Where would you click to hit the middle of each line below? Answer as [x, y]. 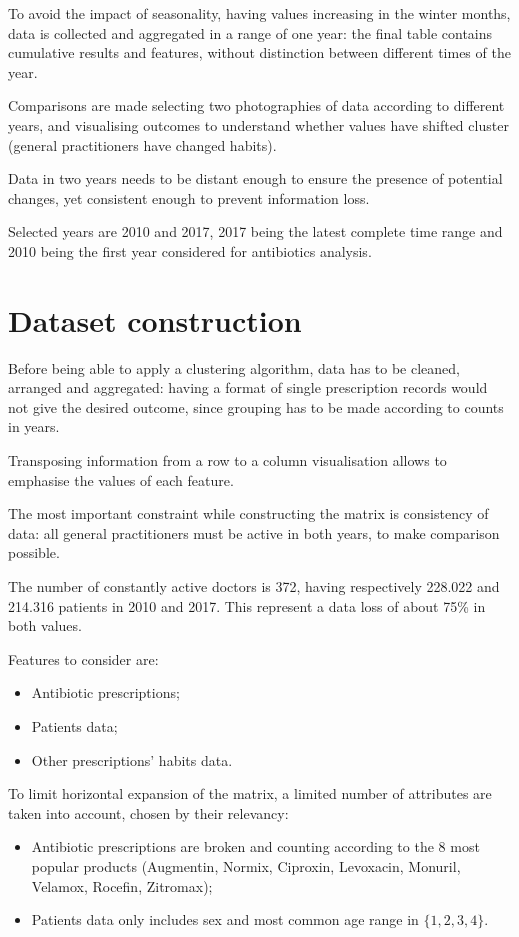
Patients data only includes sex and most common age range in [225, 919]
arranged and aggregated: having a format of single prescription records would [248, 387]
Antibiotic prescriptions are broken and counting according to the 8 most [255, 846]
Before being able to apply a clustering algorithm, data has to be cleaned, [234, 367]
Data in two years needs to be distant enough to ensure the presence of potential [255, 178]
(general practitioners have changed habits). [142, 144]
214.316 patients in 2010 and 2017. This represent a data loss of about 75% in [247, 605]
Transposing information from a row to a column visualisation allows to [227, 460]
